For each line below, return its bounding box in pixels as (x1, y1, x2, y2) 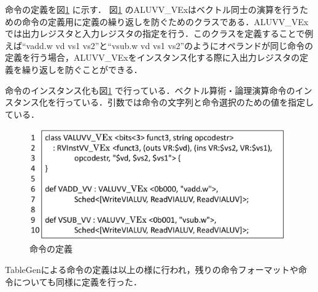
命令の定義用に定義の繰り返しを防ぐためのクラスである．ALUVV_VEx (21, 15, 309, 28)
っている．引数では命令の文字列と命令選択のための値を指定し (64, 96, 314, 109)
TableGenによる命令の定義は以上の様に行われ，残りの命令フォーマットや (5, 263, 298, 276)
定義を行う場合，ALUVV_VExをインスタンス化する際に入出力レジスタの (5, 51, 300, 64)
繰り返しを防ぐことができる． (21, 63, 142, 75)
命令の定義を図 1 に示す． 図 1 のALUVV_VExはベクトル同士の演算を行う (5, 3, 300, 15)
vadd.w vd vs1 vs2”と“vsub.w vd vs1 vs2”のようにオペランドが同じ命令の (26, 39, 314, 52)
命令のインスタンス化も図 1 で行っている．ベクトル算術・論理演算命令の (5, 83, 295, 96)
